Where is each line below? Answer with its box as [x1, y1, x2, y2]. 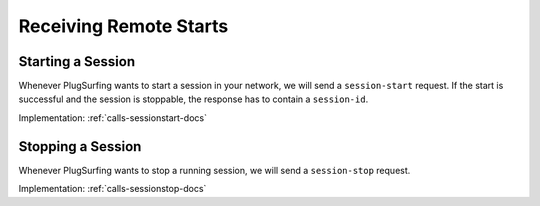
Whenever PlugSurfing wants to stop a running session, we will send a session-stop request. [18, 164, 411, 176]
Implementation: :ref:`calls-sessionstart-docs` [18, 111, 207, 124]
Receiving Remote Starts [18, 15, 229, 37]
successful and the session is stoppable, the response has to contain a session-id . [18, 93, 369, 105]
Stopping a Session [18, 138, 142, 155]
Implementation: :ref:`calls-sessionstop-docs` [18, 183, 207, 195]
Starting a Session [18, 53, 135, 70]
